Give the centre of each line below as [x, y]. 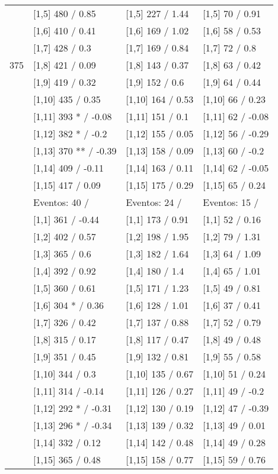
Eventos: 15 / [231, 202]
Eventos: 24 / [154, 202]
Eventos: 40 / [61, 202]
